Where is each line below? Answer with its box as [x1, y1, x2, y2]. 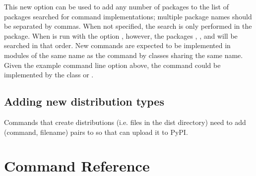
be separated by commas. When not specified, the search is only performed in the [4, 21, 252, 31]
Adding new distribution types [4, 94, 164, 109]
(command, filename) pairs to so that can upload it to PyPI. [4, 126, 188, 137]
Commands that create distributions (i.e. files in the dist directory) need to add [4, 117, 246, 127]
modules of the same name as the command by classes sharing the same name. [4, 50, 243, 60]
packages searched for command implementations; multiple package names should [4, 11, 252, 21]
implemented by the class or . [4, 69, 94, 80]
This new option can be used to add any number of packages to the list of [4, 1, 229, 11]
